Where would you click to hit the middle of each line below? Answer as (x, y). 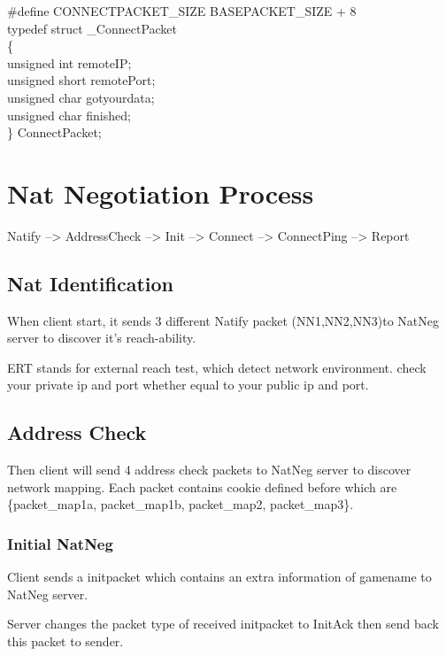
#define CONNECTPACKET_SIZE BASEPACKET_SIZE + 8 (182, 11)
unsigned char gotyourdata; (81, 97)
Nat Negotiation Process (161, 193)
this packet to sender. (65, 641)
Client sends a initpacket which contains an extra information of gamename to (219, 577)
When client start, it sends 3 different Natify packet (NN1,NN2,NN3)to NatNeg (223, 320)
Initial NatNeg (60, 543)
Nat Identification (91, 283)
